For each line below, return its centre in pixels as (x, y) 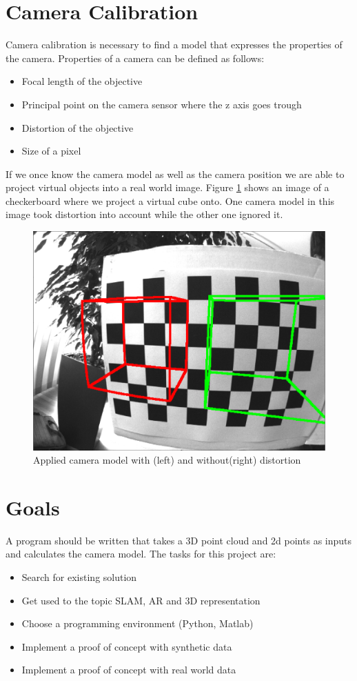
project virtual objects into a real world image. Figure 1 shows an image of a (167, 187)
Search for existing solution (79, 577)
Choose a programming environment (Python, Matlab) (137, 623)
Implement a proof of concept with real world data (129, 670)
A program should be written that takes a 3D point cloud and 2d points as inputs (179, 540)
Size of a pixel (51, 151)
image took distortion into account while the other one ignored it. (144, 214)
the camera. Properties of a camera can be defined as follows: (135, 58)
